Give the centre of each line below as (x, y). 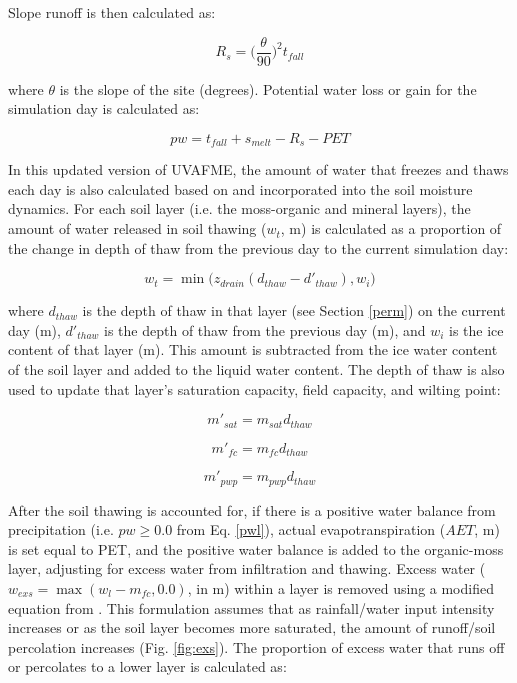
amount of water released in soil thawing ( (137, 228)
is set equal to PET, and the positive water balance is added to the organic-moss (256, 548)
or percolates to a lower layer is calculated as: (147, 666)
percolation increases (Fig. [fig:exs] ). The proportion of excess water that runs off (256, 646)
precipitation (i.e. (61, 529)
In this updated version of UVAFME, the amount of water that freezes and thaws (258, 169)
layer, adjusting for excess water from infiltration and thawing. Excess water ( (247, 568)
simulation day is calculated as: (104, 108)
